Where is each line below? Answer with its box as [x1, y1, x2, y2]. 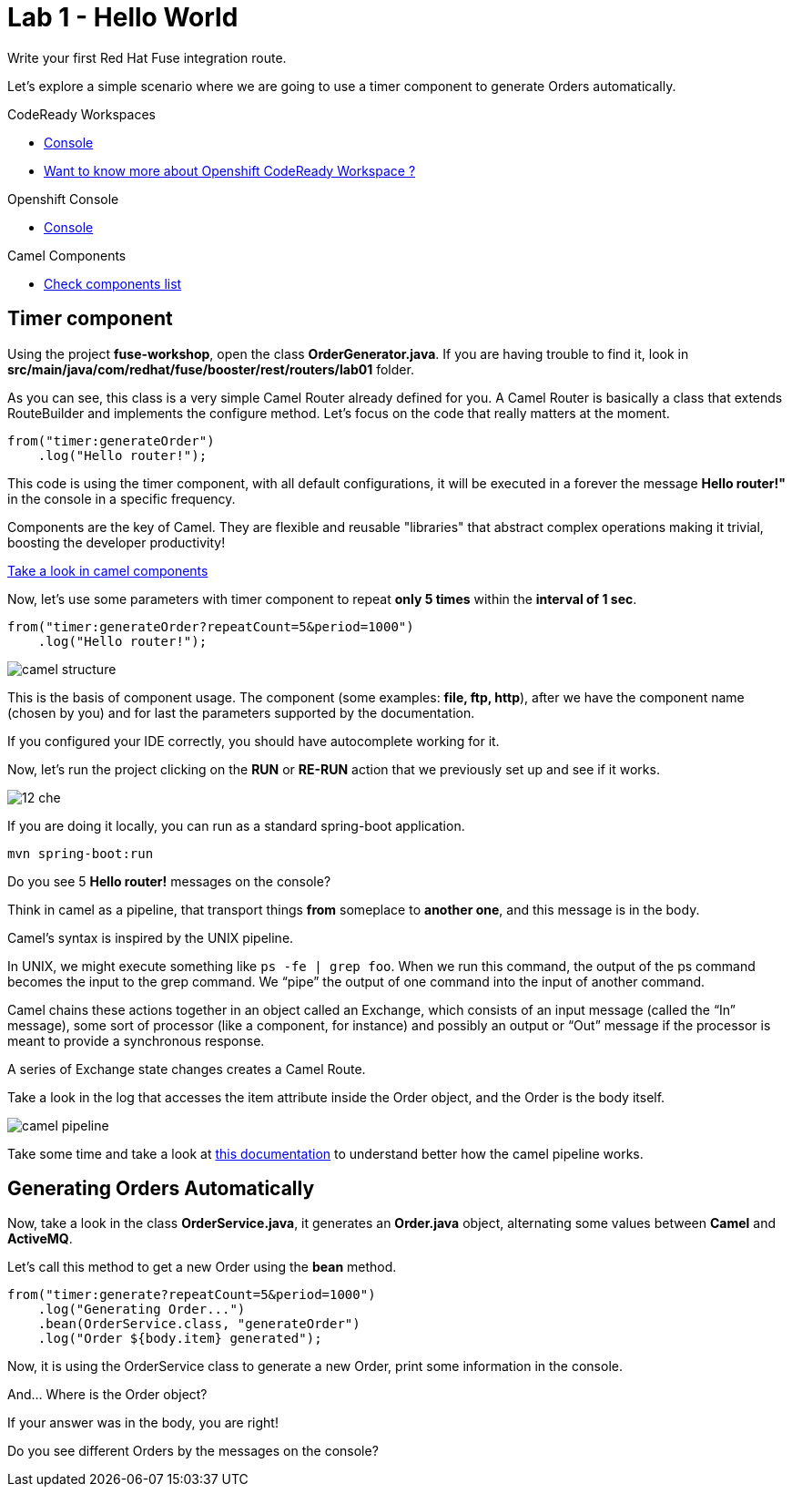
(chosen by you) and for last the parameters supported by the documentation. [7, 704, 475, 721]
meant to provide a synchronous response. [7, 1032, 265, 1049]
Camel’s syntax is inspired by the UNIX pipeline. [7, 929, 294, 946]
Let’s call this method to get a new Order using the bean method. [7, 1259, 397, 1275]
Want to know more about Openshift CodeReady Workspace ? [44, 162, 416, 179]
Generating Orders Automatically [7, 1177, 315, 1201]
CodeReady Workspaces [7, 106, 156, 122]
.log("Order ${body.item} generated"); [37, 1331, 322, 1346]
